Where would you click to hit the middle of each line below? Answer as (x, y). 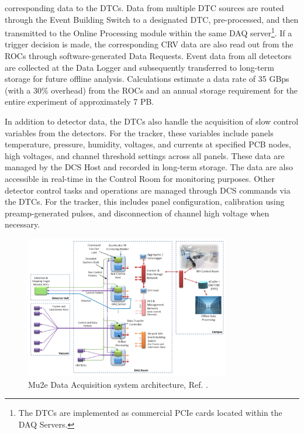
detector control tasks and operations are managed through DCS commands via (148, 190)
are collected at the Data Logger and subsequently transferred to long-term (139, 67)
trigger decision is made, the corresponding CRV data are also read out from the (149, 44)
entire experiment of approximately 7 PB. (80, 101)
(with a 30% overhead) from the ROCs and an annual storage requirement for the (151, 90)
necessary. (23, 224)
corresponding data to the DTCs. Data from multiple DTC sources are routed (144, 8)
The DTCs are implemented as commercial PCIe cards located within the (150, 413)
